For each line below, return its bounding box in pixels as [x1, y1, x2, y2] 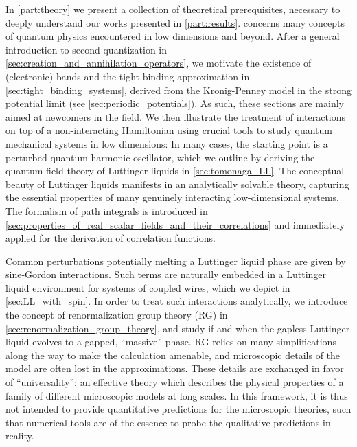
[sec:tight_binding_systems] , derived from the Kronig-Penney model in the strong [5, 82, 352, 97]
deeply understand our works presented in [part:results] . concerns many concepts [5, 15, 345, 30]
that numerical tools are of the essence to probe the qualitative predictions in [5, 415, 331, 429]
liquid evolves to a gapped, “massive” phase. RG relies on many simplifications [5, 334, 336, 349]
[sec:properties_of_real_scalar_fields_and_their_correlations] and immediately [5, 217, 345, 231]
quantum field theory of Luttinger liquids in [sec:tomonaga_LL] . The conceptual [5, 163, 345, 178]
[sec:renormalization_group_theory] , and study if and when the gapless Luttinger [5, 321, 350, 335]
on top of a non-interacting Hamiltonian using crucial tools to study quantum [5, 123, 332, 137]
